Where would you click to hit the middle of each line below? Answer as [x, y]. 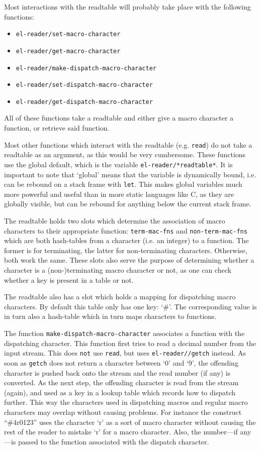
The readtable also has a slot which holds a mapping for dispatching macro [120, 297]
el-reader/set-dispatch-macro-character [84, 85]
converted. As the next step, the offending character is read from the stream [121, 382]
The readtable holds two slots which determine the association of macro [115, 220]
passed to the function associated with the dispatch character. [114, 441]
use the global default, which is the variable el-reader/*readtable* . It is [118, 164]
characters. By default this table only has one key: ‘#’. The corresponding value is [130, 306]
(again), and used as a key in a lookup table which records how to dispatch [120, 392]
